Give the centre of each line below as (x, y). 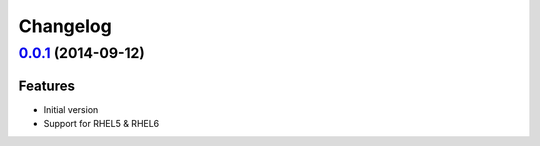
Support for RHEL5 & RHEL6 (101, 124)
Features (46, 85)
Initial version (71, 109)
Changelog (65, 26)
